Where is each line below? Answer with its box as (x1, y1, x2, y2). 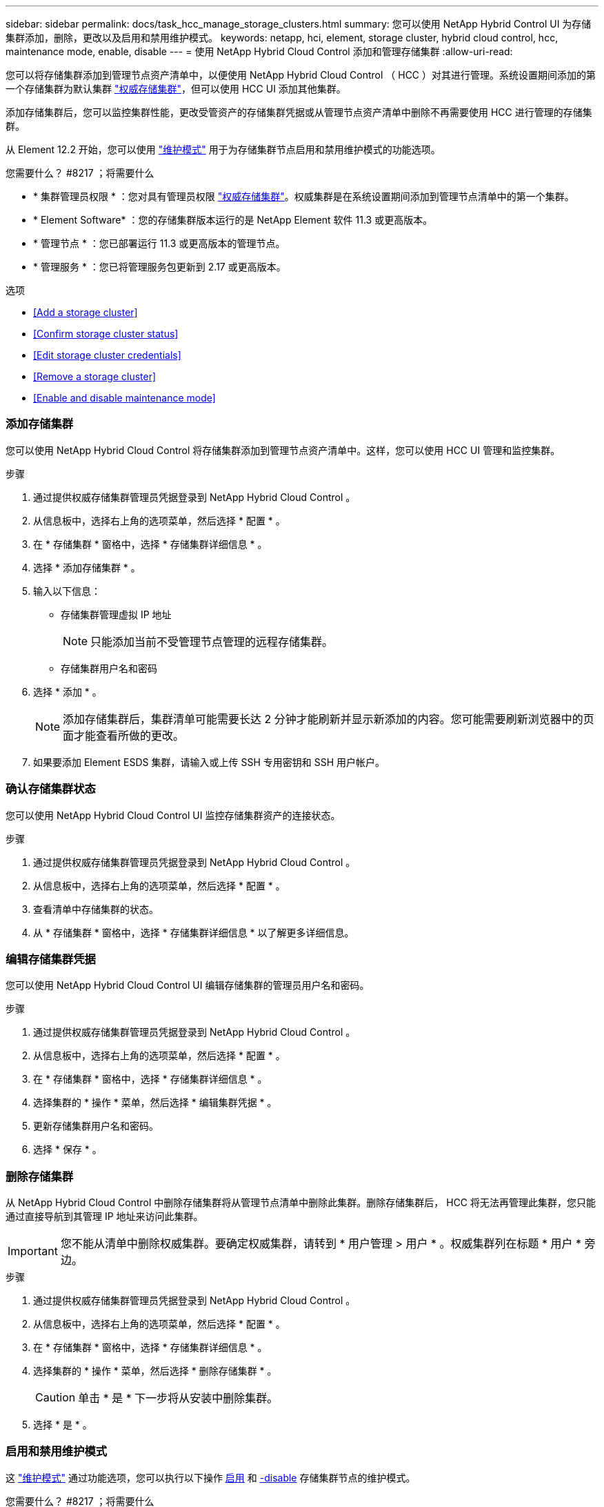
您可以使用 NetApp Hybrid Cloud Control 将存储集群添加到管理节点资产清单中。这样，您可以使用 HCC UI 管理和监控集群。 (6, 444, 561, 456)
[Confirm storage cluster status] (33, 328, 179, 339)
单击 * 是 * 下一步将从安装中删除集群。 (78, 1391, 279, 1405)
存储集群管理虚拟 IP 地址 (61, 608, 172, 620)
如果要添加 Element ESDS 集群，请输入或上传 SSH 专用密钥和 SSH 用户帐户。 (33, 756, 385, 768)
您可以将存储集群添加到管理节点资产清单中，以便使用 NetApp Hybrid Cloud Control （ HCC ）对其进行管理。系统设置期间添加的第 (6, 69, 596, 81)
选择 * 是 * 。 (33, 1419, 92, 1430)
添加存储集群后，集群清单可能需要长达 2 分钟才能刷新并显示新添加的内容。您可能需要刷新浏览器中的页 (63, 711, 594, 726)
